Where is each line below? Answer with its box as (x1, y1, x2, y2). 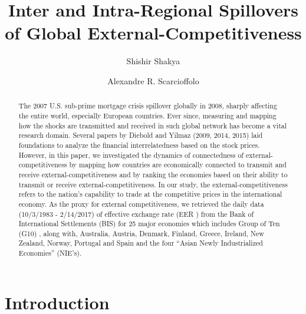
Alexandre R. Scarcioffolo (107, 74, 199, 87)
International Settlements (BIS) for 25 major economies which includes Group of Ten (18, 219, 280, 229)
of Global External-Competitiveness (5, 21, 302, 45)
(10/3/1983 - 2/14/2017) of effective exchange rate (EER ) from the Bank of (18, 209, 254, 219)
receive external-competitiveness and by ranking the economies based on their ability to (18, 169, 288, 179)
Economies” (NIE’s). (18, 248, 82, 258)
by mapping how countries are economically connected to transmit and (69, 160, 287, 170)
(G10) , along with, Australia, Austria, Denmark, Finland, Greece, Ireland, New (18, 228, 264, 238)
